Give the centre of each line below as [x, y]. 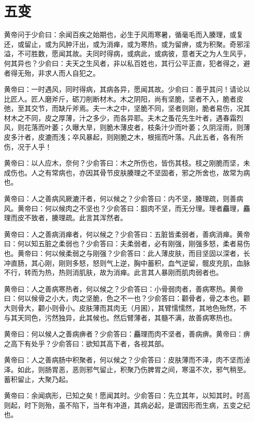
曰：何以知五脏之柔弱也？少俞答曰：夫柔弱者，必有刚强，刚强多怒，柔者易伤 [127, 243]
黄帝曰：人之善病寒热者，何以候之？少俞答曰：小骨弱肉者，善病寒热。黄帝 [124, 288]
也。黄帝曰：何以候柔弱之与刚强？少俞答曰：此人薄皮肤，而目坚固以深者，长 [127, 253]
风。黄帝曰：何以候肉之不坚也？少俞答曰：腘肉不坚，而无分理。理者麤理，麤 [127, 208]
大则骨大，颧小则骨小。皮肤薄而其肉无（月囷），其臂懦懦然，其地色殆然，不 [125, 307]
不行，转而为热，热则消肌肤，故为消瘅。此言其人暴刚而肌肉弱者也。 [113, 272]
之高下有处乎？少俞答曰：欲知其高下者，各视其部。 [86, 343]
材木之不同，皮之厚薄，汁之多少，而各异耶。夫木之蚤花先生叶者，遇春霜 [120, 117]
